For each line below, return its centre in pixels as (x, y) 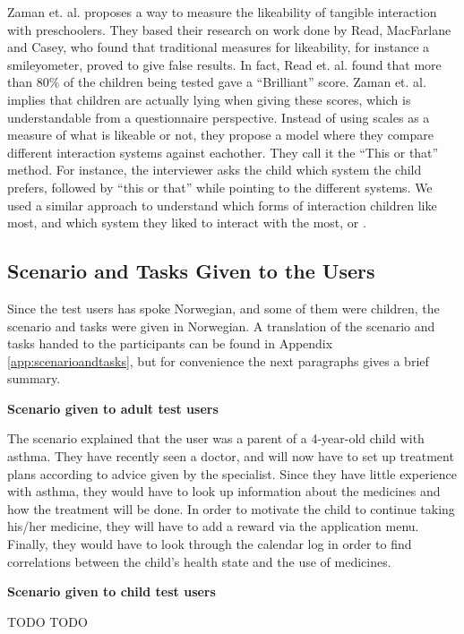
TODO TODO (47, 621)
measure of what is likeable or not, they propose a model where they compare (220, 135)
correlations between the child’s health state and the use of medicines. (199, 561)
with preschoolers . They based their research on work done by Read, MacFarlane (229, 29)
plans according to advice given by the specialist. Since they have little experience (232, 473)
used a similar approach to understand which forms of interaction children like (222, 205)
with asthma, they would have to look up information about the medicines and (224, 491)
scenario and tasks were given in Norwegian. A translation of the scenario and (221, 326)
